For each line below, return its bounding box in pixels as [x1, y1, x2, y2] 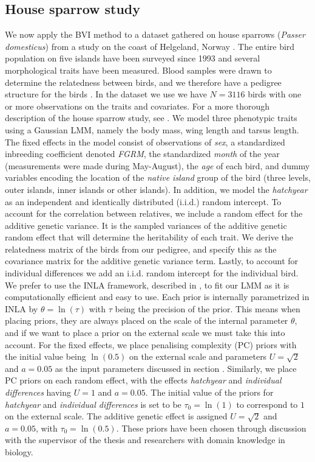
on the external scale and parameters [129, 350, 267, 363]
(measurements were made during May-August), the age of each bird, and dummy [5, 159, 310, 172]
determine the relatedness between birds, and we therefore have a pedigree [5, 75, 282, 88]
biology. [5, 445, 33, 458]
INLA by [5, 302, 38, 315]
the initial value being [5, 350, 86, 363]
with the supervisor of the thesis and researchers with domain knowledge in [5, 433, 285, 446]
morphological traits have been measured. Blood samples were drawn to [5, 63, 272, 76]
